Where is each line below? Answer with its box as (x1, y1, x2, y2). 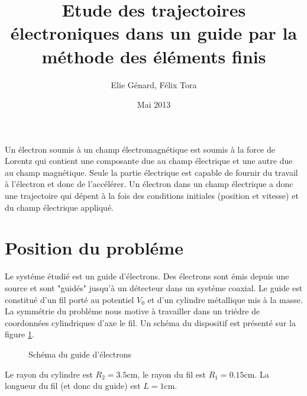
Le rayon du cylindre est (5, 368, 93, 380)
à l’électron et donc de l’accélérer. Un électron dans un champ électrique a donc (5, 178, 293, 190)
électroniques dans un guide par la (10, 21, 298, 45)
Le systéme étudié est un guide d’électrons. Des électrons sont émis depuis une (5, 270, 289, 282)
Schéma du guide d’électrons (28, 347, 131, 360)
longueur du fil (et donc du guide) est (5, 379, 141, 392)
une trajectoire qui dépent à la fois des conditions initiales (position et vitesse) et (5, 189, 299, 202)
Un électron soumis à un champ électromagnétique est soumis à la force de (5, 143, 275, 155)
